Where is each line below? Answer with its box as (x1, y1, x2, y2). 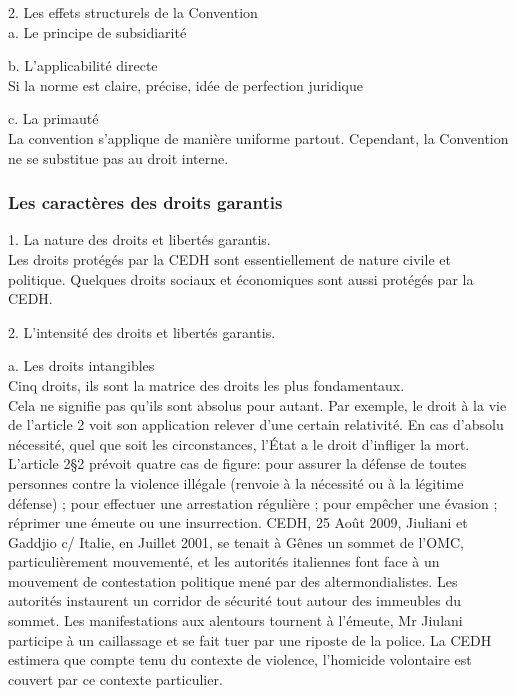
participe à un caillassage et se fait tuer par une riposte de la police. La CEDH (8, 629, 492, 650)
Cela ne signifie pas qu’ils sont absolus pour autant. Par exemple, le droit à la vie (8, 394, 507, 415)
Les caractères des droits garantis (8, 190, 283, 215)
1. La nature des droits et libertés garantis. (8, 229, 271, 250)
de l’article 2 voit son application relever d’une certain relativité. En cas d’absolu (8, 414, 504, 435)
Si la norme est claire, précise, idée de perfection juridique (8, 74, 364, 95)
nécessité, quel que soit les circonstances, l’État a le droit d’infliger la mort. (8, 433, 470, 454)
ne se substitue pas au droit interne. (8, 147, 229, 168)
